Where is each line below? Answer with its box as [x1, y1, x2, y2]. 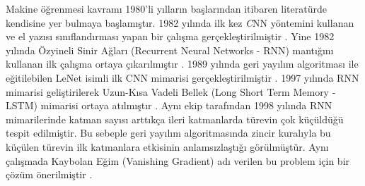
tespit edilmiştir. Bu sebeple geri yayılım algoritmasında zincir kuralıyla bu [6, 125, 331, 140]
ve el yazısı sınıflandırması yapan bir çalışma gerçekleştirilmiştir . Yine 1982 [6, 29, 335, 44]
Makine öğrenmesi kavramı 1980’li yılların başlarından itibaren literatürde [6, 1, 327, 15]
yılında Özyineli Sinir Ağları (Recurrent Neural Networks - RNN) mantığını [6, 42, 334, 57]
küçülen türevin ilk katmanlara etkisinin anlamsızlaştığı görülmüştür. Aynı [6, 139, 329, 154]
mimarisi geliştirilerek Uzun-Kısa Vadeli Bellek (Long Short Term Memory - [6, 84, 336, 99]
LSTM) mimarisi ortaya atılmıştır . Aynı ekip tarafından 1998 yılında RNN [6, 98, 332, 113]
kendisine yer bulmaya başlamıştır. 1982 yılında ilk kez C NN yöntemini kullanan [6, 15, 354, 30]
